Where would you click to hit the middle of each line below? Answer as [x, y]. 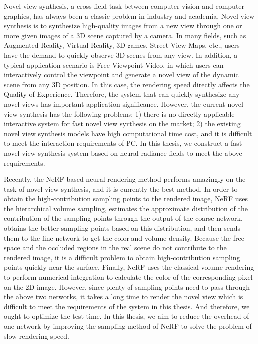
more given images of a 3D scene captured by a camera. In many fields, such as [125, 35]
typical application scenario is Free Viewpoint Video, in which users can [114, 65]
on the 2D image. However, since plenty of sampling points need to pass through [127, 286]
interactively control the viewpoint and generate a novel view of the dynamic [121, 75]
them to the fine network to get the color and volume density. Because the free [124, 238]
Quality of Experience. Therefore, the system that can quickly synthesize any [122, 94]
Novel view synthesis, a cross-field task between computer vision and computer [124, 6]
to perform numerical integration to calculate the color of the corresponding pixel [128, 277]
